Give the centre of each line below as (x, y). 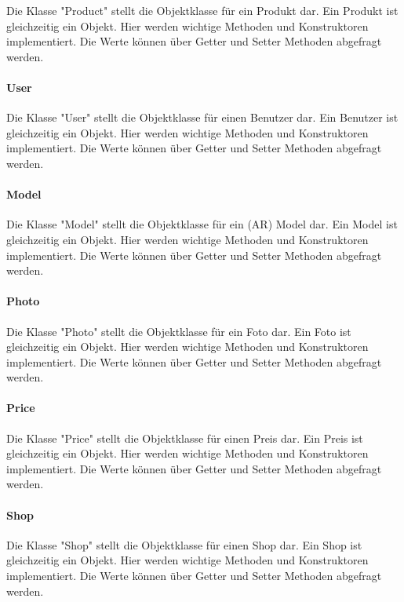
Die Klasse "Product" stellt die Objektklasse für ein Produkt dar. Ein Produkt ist (202, 10)
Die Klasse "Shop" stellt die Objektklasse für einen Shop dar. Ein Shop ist (184, 544)
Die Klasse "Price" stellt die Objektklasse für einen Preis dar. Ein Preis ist (185, 438)
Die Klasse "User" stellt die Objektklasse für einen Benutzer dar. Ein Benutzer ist (202, 117)
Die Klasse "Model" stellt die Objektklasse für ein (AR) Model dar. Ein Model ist (202, 224)
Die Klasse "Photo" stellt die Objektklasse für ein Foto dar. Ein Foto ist (179, 331)
